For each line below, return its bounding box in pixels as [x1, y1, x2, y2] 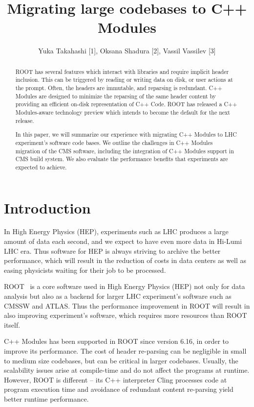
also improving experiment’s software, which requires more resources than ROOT [4, 310, 247, 320]
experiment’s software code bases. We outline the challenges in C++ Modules [15, 138, 213, 146]
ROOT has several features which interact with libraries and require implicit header [15, 67, 229, 75]
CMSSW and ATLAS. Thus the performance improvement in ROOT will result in [4, 300, 250, 311]
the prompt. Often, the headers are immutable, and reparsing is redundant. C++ [15, 84, 222, 92]
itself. [4, 319, 21, 330]
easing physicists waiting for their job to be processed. [4, 264, 166, 275]
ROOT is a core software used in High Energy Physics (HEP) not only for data [4, 281, 245, 291]
